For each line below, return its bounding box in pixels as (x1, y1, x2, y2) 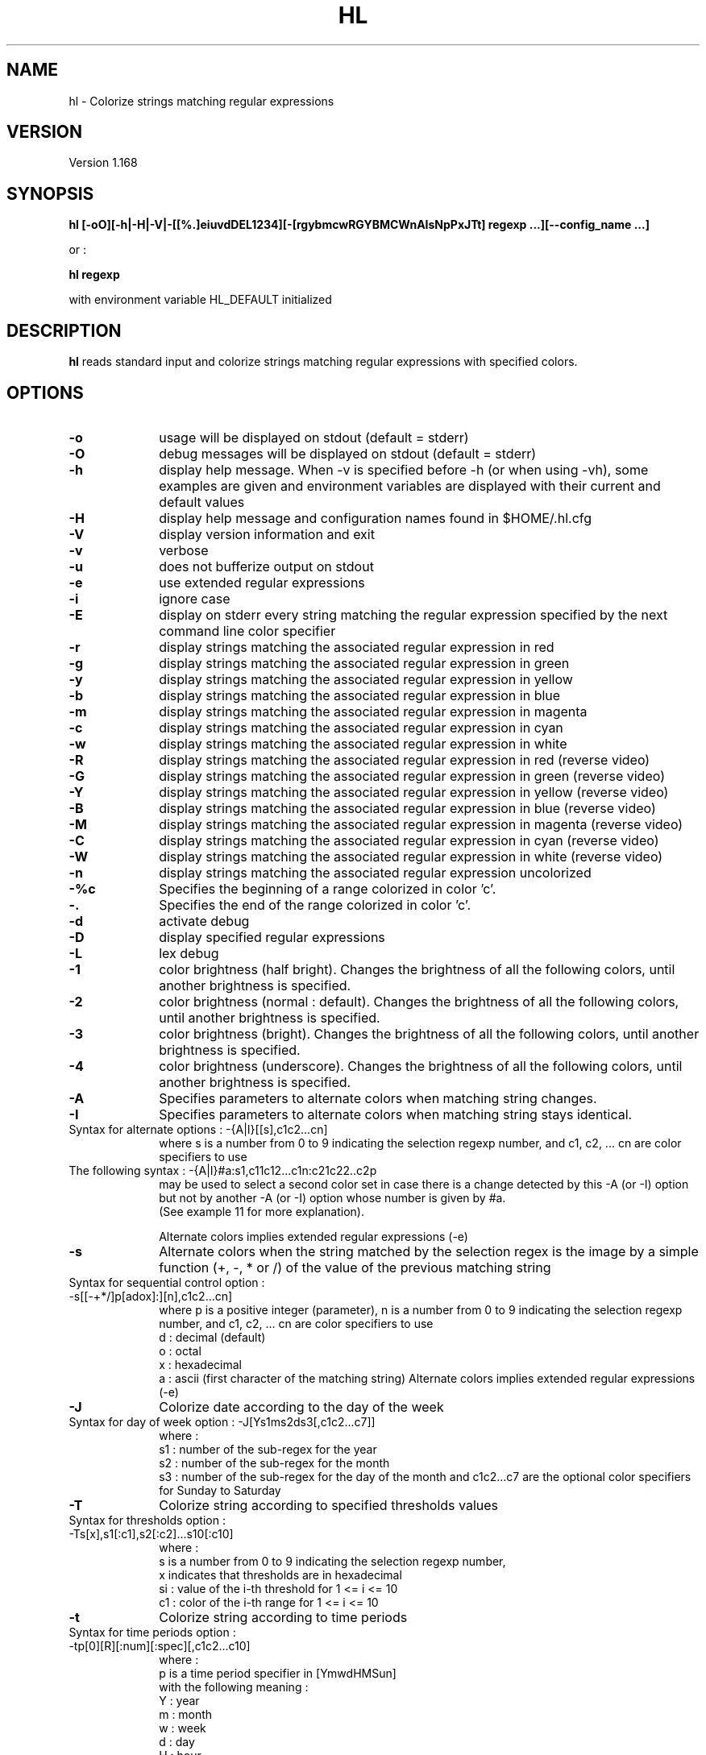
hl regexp (69, 268, 120, 282)
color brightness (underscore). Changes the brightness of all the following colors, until (159, 1057, 683, 1074)
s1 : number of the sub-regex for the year (159, 1442, 377, 1456)
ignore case (159, 590, 230, 607)
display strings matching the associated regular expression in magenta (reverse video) (159, 815, 683, 832)
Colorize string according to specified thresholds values (159, 1496, 499, 1513)
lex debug (159, 944, 219, 961)
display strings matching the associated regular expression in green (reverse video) (159, 767, 665, 784)
